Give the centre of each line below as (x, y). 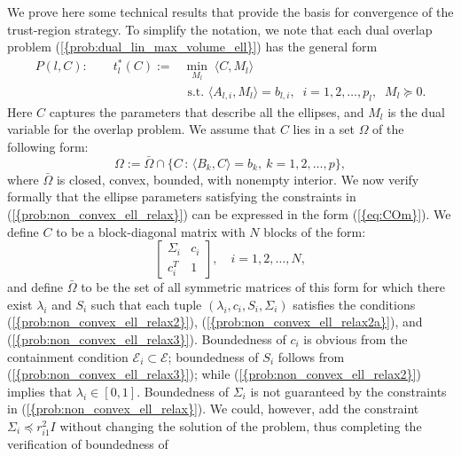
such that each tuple (146, 304)
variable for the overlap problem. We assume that (142, 129)
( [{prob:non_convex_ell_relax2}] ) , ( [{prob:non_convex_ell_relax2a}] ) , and (215, 322)
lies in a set (324, 129)
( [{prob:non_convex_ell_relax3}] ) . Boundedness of (147, 338)
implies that (40, 391)
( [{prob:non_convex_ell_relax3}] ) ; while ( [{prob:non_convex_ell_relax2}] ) (214, 374)
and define (35, 287)
